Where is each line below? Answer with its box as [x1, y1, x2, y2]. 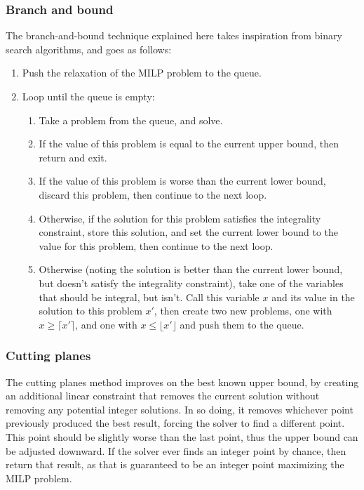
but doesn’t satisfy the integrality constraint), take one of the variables [39, 275, 344, 290]
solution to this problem [39, 303, 142, 318]
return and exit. [39, 150, 107, 164]
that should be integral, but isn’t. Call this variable [39, 289, 259, 304]
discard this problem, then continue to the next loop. [39, 187, 267, 201]
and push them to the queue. [180, 317, 304, 331]
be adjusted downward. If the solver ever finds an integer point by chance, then [6, 443, 346, 458]
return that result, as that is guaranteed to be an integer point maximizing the [6, 457, 344, 472]
